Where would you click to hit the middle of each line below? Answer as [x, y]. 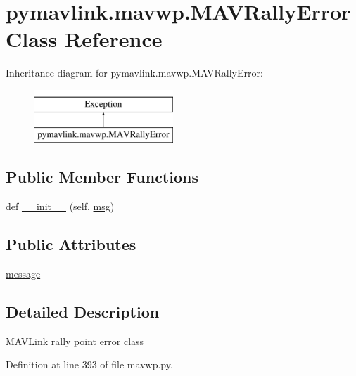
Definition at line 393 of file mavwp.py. [89, 364]
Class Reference [84, 39]
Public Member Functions [102, 177]
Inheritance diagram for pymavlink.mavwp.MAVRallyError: [134, 73]
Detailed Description [83, 312]
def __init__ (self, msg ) [60, 206]
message [23, 274]
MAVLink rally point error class [75, 341]
